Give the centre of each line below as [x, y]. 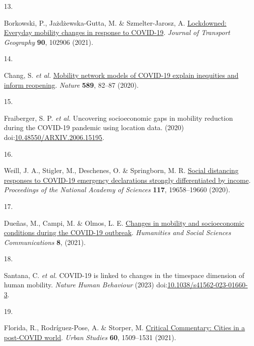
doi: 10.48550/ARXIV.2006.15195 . [54, 137]
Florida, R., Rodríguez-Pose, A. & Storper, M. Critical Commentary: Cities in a [125, 328]
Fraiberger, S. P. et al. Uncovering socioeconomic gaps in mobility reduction [118, 118]
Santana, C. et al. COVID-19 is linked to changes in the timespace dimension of [124, 275]
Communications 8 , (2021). [45, 242]
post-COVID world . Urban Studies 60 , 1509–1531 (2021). [90, 337]
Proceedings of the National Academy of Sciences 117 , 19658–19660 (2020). [117, 190]
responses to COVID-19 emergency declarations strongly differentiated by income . [127, 180]
